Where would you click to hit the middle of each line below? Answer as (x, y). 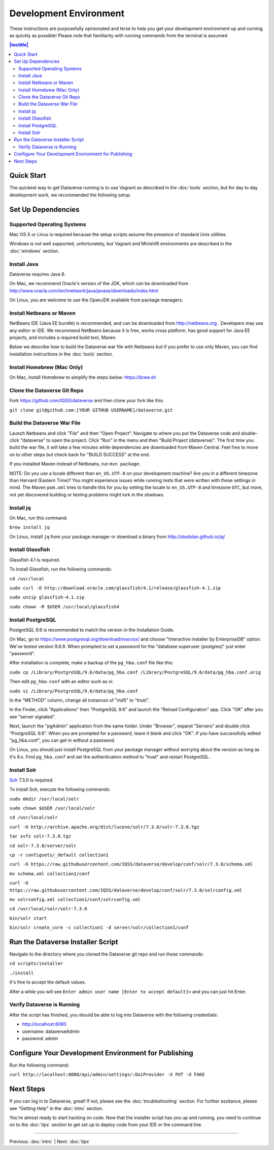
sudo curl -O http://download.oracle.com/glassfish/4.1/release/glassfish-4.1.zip (115, 588)
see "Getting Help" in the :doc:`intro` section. (56, 1108)
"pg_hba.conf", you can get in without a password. (62, 740)
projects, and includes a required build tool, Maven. (63, 338)
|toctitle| (19, 45)
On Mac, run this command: (39, 518)
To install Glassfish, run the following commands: (61, 569)
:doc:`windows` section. (34, 251)
